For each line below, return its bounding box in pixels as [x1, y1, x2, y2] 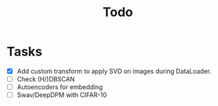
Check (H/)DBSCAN [16, 75, 75, 83]
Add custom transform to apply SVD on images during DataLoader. [16, 67, 212, 75]
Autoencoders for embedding [16, 83, 103, 91]
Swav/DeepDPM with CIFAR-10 [16, 91, 107, 99]
